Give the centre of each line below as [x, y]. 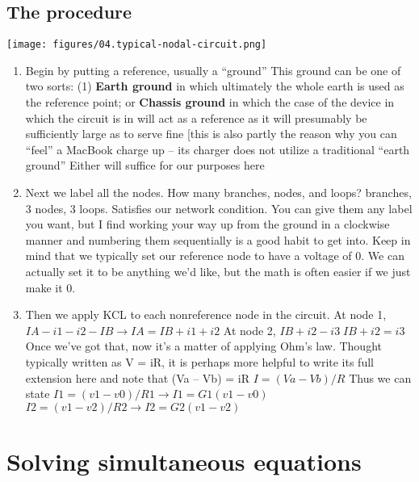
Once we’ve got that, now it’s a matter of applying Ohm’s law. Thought [203, 346]
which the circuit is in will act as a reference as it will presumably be [196, 117]
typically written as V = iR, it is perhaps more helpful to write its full [199, 361]
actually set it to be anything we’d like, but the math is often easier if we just [218, 271]
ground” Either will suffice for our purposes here [145, 165]
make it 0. [50, 287]
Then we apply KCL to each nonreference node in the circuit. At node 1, [206, 314]
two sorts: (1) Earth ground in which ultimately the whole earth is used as [215, 86]
